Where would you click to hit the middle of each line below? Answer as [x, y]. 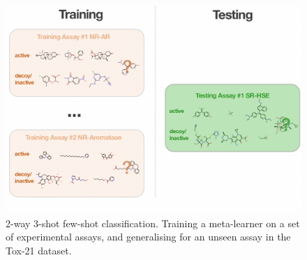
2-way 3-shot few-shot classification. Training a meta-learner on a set [153, 223]
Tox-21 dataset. [39, 250]
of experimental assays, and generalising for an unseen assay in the [148, 237]
